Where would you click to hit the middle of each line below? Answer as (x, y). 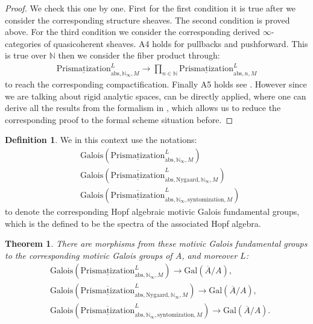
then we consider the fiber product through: (139, 55)
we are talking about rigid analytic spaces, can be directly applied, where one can (156, 96)
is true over (26, 55)
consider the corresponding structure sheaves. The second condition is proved (147, 20)
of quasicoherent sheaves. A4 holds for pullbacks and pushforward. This (176, 43)
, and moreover (210, 255)
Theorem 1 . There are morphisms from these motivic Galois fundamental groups (156, 243)
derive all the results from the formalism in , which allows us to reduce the (143, 108)
